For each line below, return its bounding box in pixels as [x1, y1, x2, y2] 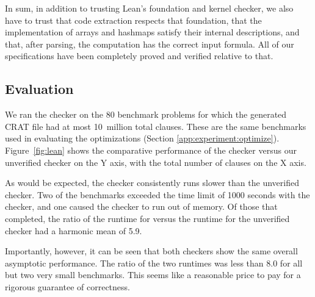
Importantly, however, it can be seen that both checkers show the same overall [5, 245, 298, 257]
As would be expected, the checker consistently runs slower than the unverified [5, 176, 299, 189]
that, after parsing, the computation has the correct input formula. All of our [5, 37, 294, 50]
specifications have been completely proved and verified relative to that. [5, 49, 273, 62]
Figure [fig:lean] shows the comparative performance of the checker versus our [5, 143, 297, 156]
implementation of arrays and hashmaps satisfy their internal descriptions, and [5, 26, 300, 38]
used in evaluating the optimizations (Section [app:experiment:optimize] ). [5, 132, 280, 145]
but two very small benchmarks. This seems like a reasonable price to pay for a [5, 268, 301, 281]
